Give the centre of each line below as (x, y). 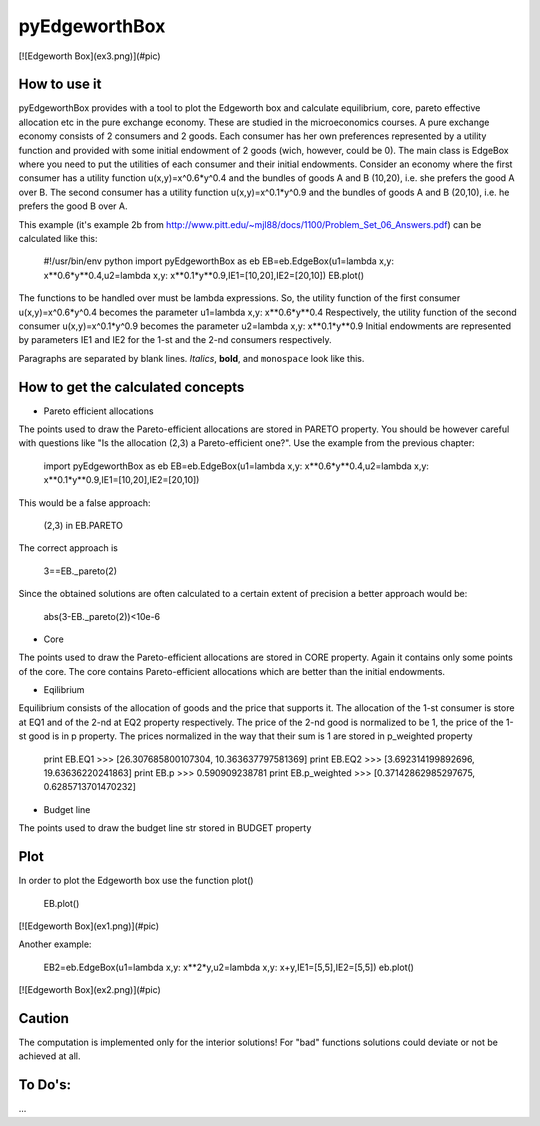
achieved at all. (49, 1056)
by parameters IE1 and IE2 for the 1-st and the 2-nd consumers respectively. (175, 340)
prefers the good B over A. (73, 206)
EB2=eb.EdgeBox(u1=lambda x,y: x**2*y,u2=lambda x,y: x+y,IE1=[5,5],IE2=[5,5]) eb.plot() (229, 967)
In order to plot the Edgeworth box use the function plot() (136, 881)
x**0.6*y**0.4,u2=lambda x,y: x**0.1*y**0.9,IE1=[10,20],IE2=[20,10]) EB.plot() (204, 275)
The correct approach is (68, 548)
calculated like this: (58, 238)
